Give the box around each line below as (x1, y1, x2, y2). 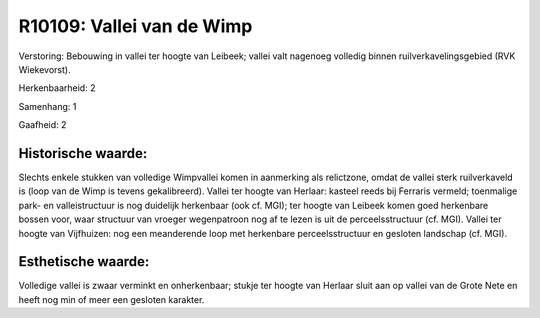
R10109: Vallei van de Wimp (18, 15, 253, 37)
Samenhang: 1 (18, 100, 77, 112)
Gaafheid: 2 (18, 119, 67, 131)
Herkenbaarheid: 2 (18, 82, 96, 94)
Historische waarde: (18, 145, 148, 162)
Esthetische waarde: (18, 253, 150, 270)
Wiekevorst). (18, 63, 71, 75)
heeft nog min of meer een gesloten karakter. (18, 293, 205, 305)
